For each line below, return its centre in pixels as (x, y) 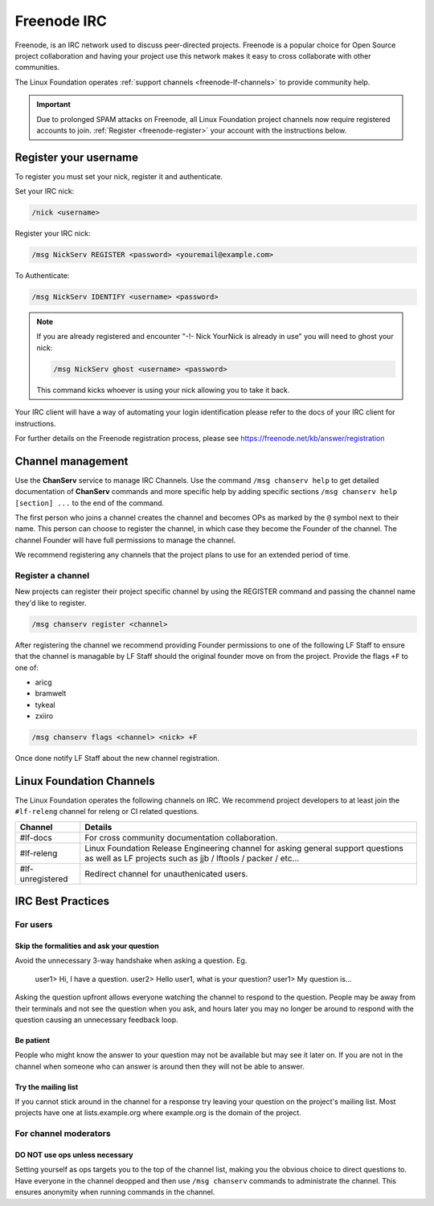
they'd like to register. (51, 603)
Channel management (72, 461)
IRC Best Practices (62, 901)
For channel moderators (63, 1134)
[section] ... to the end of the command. (90, 503)
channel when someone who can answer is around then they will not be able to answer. (160, 1066)
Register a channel (52, 576)
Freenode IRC (61, 21)
